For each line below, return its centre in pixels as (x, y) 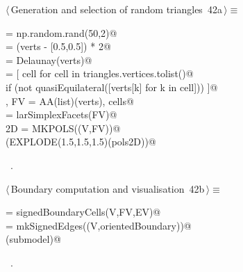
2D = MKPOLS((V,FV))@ (63, 128)
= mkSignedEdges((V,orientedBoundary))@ (99, 225)
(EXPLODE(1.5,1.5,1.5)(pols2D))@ (81, 142)
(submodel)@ (33, 239)
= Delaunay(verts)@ (49, 59)
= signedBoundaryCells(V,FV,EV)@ (83, 212)
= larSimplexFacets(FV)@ (61, 114)
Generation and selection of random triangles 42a (116, 9)
